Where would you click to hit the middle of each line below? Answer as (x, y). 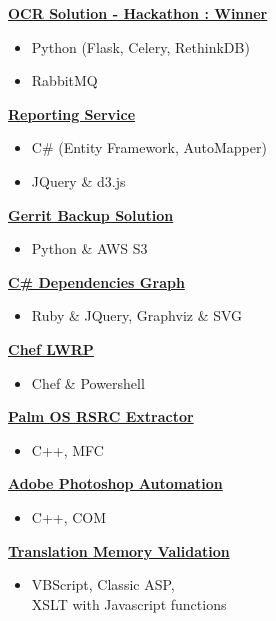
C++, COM (69, 516)
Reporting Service (72, 113)
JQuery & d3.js (78, 180)
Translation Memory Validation (119, 550)
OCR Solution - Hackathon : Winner (138, 13)
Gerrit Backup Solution (91, 214)
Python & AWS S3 (89, 248)
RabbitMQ (64, 80)
